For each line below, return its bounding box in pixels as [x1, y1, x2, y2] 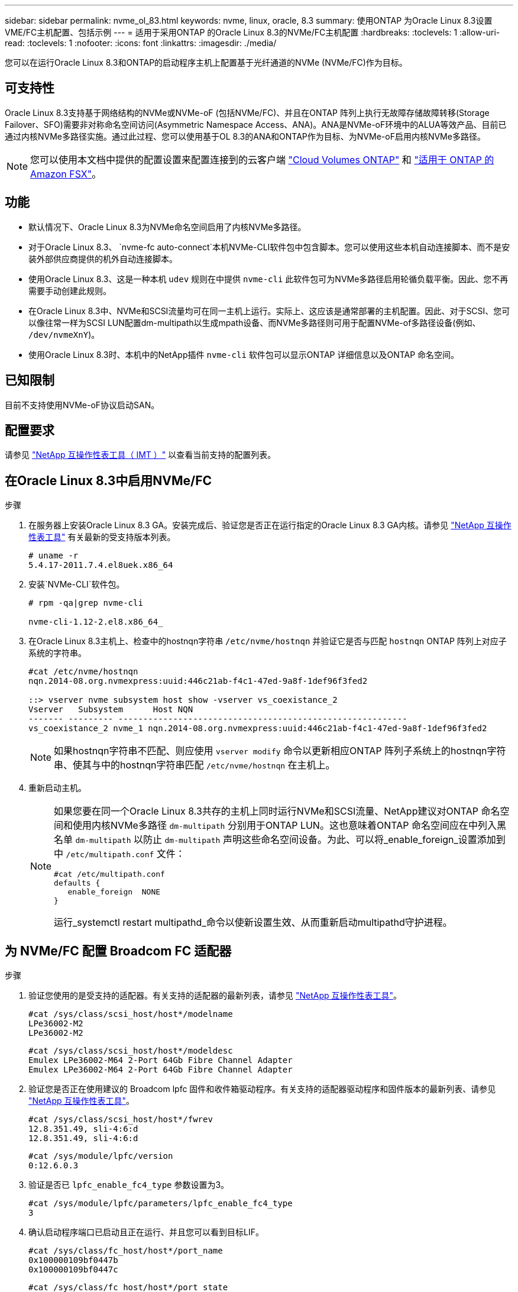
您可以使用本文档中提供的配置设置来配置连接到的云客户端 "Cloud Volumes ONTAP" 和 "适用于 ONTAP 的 [30, 153, 494, 166]
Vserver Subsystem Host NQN [28, 705, 193, 715]
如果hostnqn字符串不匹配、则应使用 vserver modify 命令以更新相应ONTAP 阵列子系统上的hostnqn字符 [54, 745, 506, 757]
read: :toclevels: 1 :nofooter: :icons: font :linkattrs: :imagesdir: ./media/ [5, 38, 277, 48]
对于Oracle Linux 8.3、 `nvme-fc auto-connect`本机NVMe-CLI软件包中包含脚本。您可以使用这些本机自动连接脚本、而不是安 [28, 241, 510, 252]
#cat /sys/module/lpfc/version [28, 1151, 173, 1161]
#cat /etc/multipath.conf [54, 870, 165, 879]
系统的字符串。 [28, 648, 86, 658]
